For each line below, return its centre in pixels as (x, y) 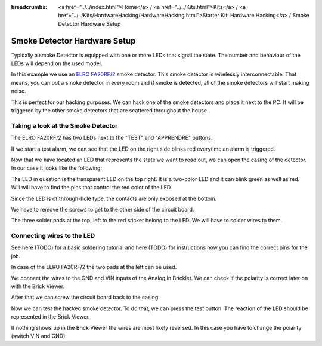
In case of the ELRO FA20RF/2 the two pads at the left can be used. (94, 267)
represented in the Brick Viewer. (50, 317)
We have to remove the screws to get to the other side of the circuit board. (103, 209)
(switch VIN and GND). (39, 336)
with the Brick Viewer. (38, 286)
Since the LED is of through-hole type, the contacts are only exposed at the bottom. (114, 198)
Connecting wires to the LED (53, 236)
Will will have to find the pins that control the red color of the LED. (92, 188)
